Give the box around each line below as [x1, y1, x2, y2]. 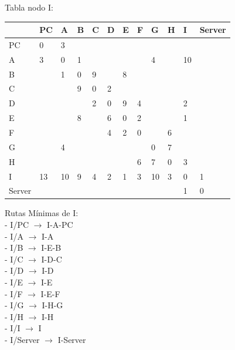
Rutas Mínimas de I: [5, 207, 79, 219]
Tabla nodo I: [5, 1, 53, 13]
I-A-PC [47, 218, 73, 231]
